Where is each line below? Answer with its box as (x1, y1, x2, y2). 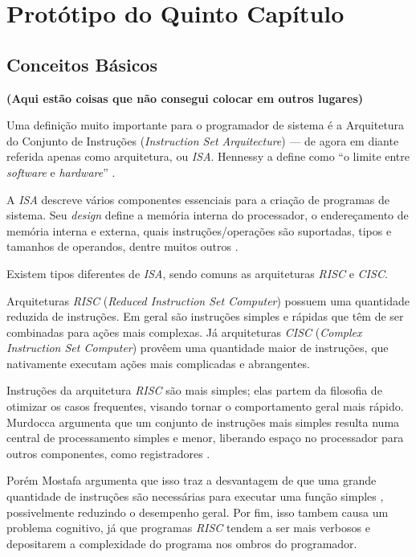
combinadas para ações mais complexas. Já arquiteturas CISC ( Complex (6, 323, 362, 340)
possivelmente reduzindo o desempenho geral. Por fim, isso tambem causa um (6, 503, 389, 520)
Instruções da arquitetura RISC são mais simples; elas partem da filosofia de (6, 382, 382, 399)
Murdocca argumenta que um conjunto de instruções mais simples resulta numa (6, 413, 400, 430)
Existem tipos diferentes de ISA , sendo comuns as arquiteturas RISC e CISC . (6, 264, 388, 281)
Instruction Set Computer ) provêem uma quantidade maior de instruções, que (6, 339, 389, 356)
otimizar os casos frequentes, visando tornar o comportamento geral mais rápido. (6, 398, 404, 415)
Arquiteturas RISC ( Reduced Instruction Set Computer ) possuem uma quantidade (6, 292, 410, 309)
